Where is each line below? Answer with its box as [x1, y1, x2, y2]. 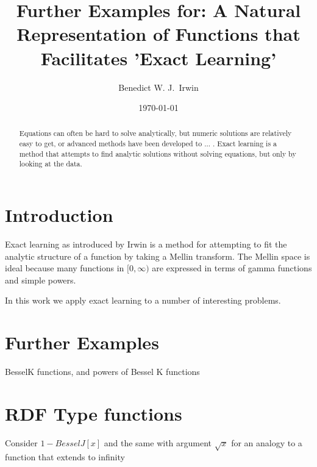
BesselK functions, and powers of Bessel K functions [5, 365, 200, 378]
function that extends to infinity [5, 450, 125, 463]
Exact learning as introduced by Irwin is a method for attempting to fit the [5, 238, 287, 251]
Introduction [5, 202, 113, 227]
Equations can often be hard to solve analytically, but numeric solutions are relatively [19, 128, 292, 138]
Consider [5, 436, 38, 449]
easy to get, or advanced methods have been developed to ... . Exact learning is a [19, 138, 277, 149]
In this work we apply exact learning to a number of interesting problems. [5, 294, 281, 307]
